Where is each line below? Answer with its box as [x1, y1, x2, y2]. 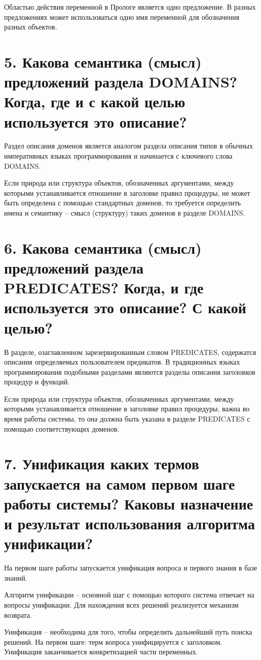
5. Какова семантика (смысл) [4, 51, 202, 72]
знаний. [4, 572, 27, 583]
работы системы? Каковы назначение [4, 493, 253, 514]
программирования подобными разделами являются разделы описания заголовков [4, 366, 255, 377]
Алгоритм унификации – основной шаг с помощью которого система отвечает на [4, 589, 254, 600]
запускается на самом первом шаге [4, 473, 235, 494]
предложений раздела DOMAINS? [4, 71, 238, 92]
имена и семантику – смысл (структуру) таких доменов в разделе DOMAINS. [4, 207, 245, 218]
